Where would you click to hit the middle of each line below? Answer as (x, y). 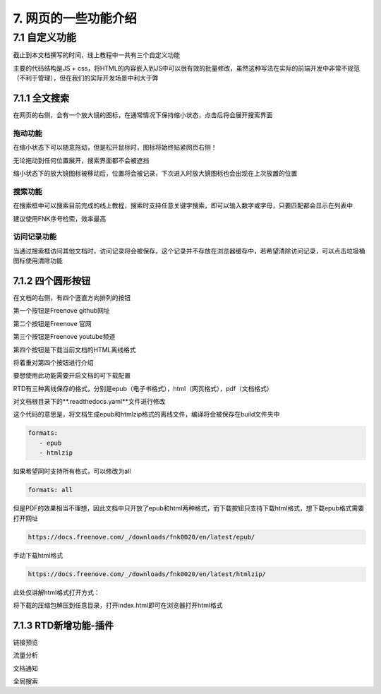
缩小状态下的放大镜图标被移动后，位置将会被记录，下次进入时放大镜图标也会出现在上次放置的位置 (155, 173)
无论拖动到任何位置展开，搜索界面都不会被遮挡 (81, 160)
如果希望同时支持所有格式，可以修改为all (72, 471)
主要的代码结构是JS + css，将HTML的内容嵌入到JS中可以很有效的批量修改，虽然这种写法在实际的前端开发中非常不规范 (186, 68)
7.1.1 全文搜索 (41, 98)
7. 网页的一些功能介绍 (75, 18)
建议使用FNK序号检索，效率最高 (60, 218)
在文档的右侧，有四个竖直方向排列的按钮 (72, 297)
